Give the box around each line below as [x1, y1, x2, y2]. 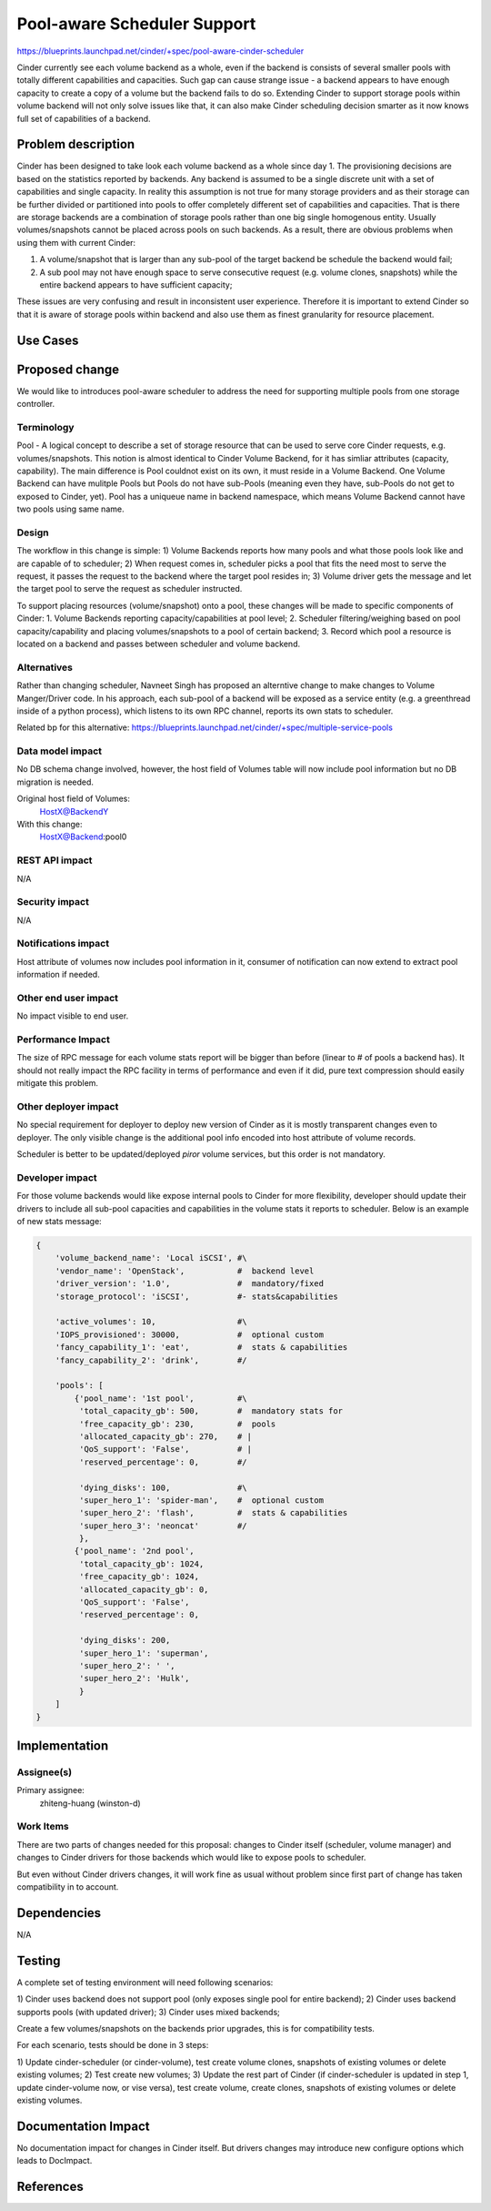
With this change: [16, 819, 83, 829]
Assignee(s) [16, 1766, 73, 1779]
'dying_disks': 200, [78, 1635, 171, 1646]
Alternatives [16, 661, 73, 674]
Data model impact [16, 745, 103, 757]
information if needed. [16, 969, 100, 980]
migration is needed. [16, 776, 95, 787]
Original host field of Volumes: [16, 793, 131, 805]
